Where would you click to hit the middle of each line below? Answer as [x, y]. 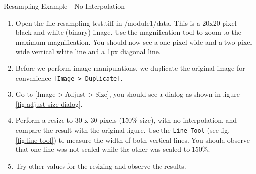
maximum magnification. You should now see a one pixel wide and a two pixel [134, 42]
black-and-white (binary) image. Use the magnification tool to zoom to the [128, 32]
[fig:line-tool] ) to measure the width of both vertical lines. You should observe [133, 139]
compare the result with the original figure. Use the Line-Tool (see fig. [123, 130]
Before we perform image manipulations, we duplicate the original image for [130, 68]
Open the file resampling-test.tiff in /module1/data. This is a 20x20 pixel [126, 22]
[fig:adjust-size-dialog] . [49, 103]
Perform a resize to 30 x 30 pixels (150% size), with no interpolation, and [126, 120]
